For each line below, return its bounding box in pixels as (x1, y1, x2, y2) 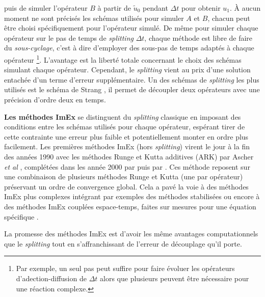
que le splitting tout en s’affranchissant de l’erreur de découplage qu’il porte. (4, 238, 242, 249)
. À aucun (229, 3, 261, 13)
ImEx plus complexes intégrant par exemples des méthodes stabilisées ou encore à (4, 191, 260, 202)
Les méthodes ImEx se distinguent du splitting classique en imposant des (4, 111, 241, 122)
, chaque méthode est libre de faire (144, 32, 253, 43)
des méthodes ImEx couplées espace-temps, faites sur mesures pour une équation (4, 201, 256, 211)
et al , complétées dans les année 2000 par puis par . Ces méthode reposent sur (4, 161, 250, 172)
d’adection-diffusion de (16, 273, 87, 283)
